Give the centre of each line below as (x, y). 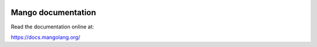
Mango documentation (53, 12)
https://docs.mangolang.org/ (45, 37)
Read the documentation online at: (52, 27)
